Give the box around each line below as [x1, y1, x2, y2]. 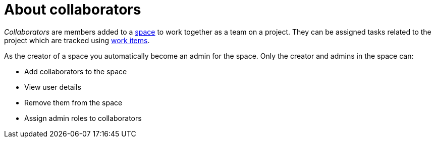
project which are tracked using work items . [4, 36, 150, 45]
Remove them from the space [24, 98, 123, 107]
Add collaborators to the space [24, 67, 127, 76]
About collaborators [4, 1, 141, 18]
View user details [24, 82, 81, 91]
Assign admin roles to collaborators [24, 113, 142, 122]
